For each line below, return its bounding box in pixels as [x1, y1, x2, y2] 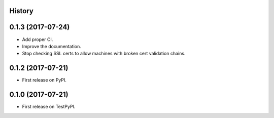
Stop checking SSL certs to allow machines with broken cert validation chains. [22, 51, 186, 57]
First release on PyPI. [22, 77, 67, 83]
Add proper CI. [22, 36, 53, 43]
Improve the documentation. [22, 43, 81, 49]
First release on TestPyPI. [22, 104, 76, 110]
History [9, 7, 34, 15]
